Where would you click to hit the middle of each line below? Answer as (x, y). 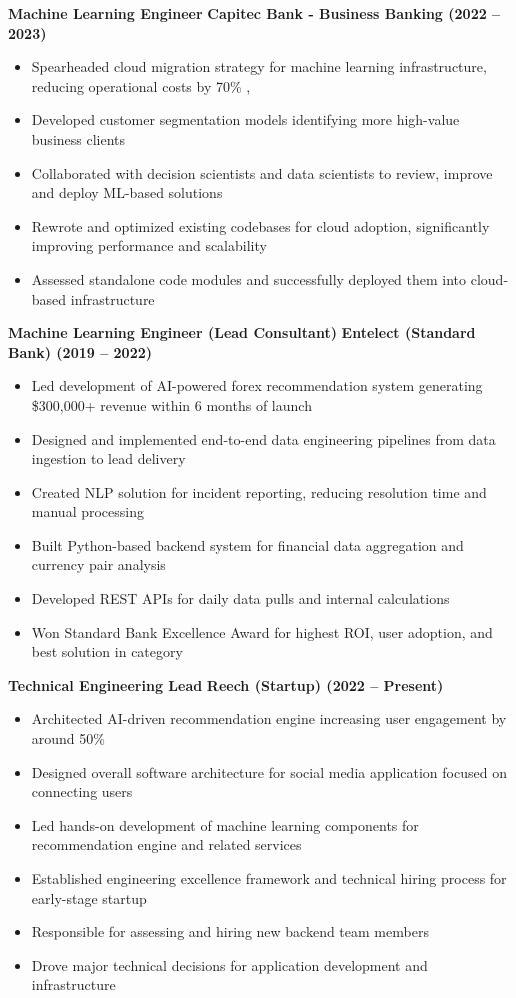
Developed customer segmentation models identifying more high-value (245, 119)
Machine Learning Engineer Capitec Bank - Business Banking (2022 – (254, 13)
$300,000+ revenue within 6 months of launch (171, 404)
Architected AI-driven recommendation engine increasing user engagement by (269, 718)
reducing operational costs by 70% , (141, 85)
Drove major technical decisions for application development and (229, 964)
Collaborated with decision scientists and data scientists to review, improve (262, 172)
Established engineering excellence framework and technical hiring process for (269, 878)
